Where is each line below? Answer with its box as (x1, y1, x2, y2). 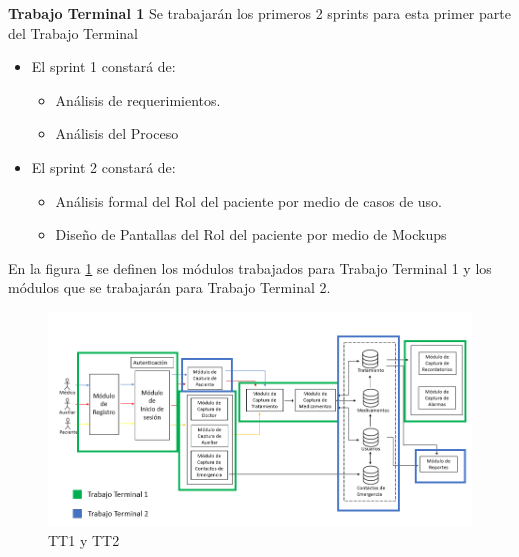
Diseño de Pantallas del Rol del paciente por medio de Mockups (55, 224, 447, 245)
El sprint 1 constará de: (31, 56, 176, 77)
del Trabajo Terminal (8, 22, 138, 43)
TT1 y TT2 (48, 529, 120, 550)
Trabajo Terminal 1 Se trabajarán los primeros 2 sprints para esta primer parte (8, 3, 511, 23)
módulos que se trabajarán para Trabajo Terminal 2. (8, 277, 331, 298)
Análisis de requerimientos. (55, 89, 221, 110)
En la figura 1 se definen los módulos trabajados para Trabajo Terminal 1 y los (8, 257, 492, 278)
